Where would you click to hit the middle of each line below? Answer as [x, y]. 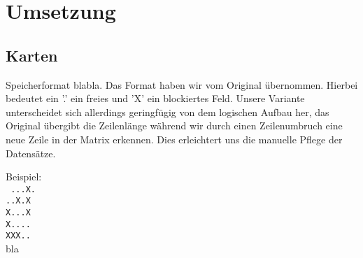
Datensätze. [31, 153]
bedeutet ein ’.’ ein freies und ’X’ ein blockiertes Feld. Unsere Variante [155, 98]
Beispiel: [24, 177]
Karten [32, 55]
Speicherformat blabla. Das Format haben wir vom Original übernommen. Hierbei [182, 84]
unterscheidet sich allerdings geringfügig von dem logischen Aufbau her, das [168, 112]
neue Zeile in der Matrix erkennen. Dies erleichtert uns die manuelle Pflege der [174, 139]
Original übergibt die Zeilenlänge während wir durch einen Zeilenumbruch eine [174, 126]
